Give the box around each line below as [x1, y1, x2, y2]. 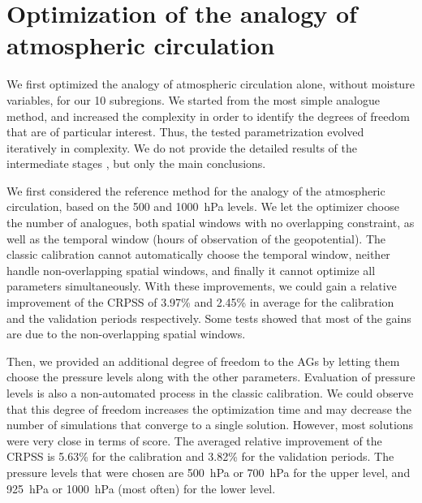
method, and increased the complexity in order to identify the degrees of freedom [6, 107, 410, 124]
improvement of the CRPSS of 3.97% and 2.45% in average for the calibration [6, 294, 394, 311]
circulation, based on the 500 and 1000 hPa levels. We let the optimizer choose [6, 198, 399, 215]
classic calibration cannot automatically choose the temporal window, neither [6, 246, 390, 263]
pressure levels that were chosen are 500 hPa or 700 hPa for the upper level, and [6, 463, 411, 480]
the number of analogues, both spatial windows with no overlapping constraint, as [6, 214, 415, 231]
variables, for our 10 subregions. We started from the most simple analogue [6, 91, 380, 108]
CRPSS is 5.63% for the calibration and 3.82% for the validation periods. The [6, 448, 394, 465]
